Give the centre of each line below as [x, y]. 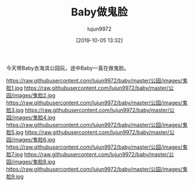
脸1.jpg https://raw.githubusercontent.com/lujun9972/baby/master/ [87, 88]
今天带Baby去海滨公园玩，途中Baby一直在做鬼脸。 [68, 68]
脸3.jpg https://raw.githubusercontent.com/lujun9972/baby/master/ [88, 110]
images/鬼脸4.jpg [34, 117]
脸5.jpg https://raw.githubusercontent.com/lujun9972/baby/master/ [88, 132]
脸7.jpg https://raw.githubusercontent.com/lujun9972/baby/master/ [88, 154]
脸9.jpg [15, 176]
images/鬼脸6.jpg [34, 139]
